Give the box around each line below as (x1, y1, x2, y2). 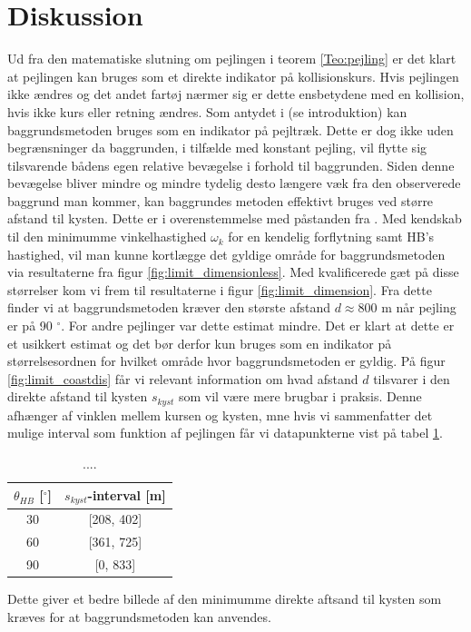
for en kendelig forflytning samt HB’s (228, 227, 435, 246)
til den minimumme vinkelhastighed (7, 227, 207, 246)
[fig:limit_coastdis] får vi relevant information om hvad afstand (7, 369, 358, 388)
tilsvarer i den (373, 369, 450, 388)
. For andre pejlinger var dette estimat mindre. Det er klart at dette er (61, 316, 455, 335)
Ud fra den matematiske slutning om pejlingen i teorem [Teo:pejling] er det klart (7, 49, 456, 68)
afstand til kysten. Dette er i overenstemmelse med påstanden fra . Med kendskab (7, 209, 462, 228)
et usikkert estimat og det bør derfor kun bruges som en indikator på (7, 333, 392, 352)
